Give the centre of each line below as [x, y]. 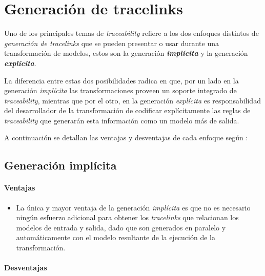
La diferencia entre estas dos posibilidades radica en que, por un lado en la [121, 80]
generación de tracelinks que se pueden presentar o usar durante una [111, 43]
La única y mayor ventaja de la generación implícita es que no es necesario [133, 207]
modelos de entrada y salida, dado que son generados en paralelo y [121, 227]
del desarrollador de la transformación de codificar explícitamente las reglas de [127, 110]
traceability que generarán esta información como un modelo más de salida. [122, 120]
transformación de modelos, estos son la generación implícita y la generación [126, 53]
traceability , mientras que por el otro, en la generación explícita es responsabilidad [132, 100]
